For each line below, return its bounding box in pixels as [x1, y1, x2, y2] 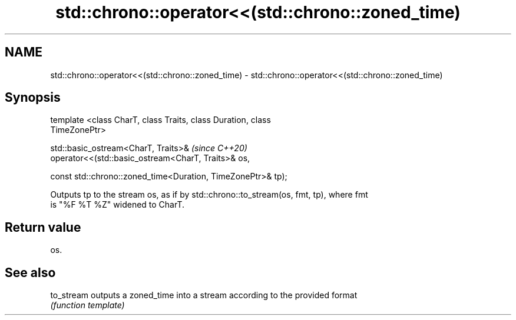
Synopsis [5, 90, 61, 105]
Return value [5, 219, 81, 235]
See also [5, 265, 56, 280]
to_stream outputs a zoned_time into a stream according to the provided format [50, 290, 358, 301]
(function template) [50, 300, 125, 311]
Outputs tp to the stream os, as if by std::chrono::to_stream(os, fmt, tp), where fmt [50, 189, 368, 200]
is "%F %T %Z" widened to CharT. [50, 199, 185, 210]
